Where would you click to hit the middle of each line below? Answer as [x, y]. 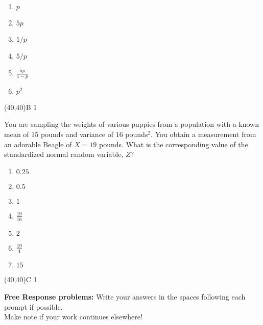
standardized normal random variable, [64, 154]
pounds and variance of [77, 134]
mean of [17, 134]
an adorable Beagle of [38, 144]
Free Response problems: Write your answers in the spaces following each [125, 297]
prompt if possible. [33, 306]
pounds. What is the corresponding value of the [174, 144]
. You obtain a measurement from [204, 134]
